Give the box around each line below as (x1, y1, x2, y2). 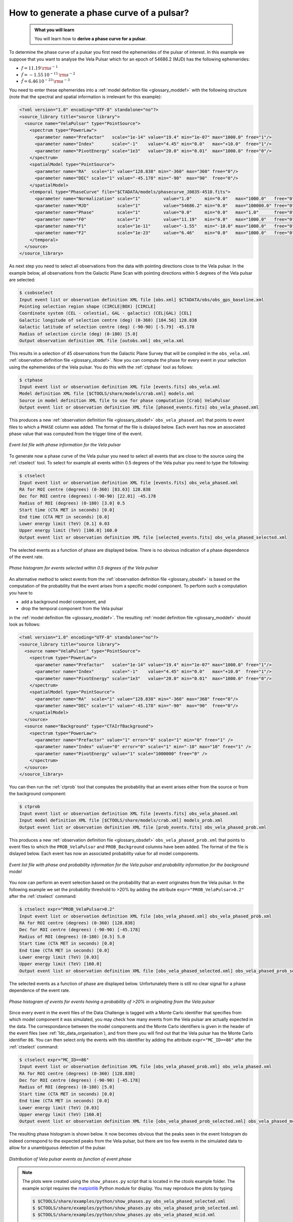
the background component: (9, 791, 66, 797)
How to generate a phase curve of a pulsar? (9, 7, 189, 18)
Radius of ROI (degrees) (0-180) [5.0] (19, 1084, 115, 1090)
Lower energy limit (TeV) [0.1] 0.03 (19, 521, 110, 526)
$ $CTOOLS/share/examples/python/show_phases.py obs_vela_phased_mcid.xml (32, 1212, 216, 1218)
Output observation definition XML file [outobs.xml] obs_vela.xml (19, 338, 185, 343)
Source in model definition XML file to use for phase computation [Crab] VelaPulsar (19, 397, 230, 403)
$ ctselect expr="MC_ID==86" (19, 1057, 89, 1063)
